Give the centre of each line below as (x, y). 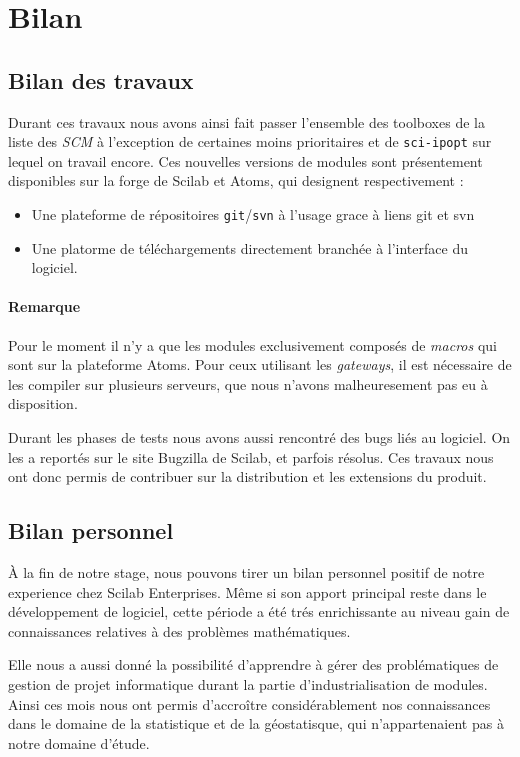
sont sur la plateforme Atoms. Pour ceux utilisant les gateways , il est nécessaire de (260, 364)
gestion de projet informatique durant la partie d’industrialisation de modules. (248, 683)
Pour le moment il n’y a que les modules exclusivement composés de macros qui (252, 344)
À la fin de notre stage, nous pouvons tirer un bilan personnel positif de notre (246, 572)
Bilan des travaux (101, 79)
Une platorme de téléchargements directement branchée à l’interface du (249, 247)
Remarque (44, 306)
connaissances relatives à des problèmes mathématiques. (179, 630)
